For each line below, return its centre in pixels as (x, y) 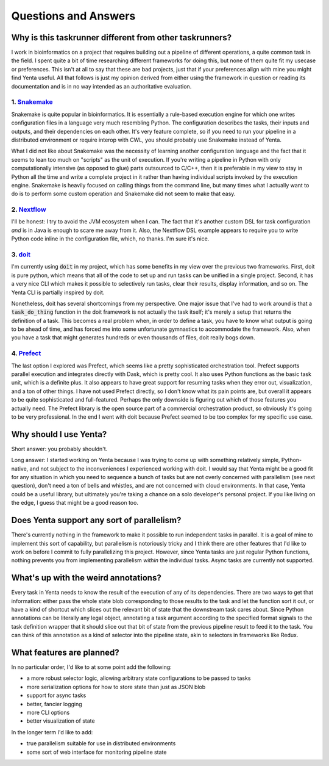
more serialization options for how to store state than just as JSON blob (116, 687)
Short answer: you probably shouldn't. (59, 449)
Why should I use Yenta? (59, 434)
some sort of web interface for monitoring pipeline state (97, 752)
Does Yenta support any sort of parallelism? (96, 520)
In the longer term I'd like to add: (52, 732)
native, (20, 468)
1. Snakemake (32, 102)
